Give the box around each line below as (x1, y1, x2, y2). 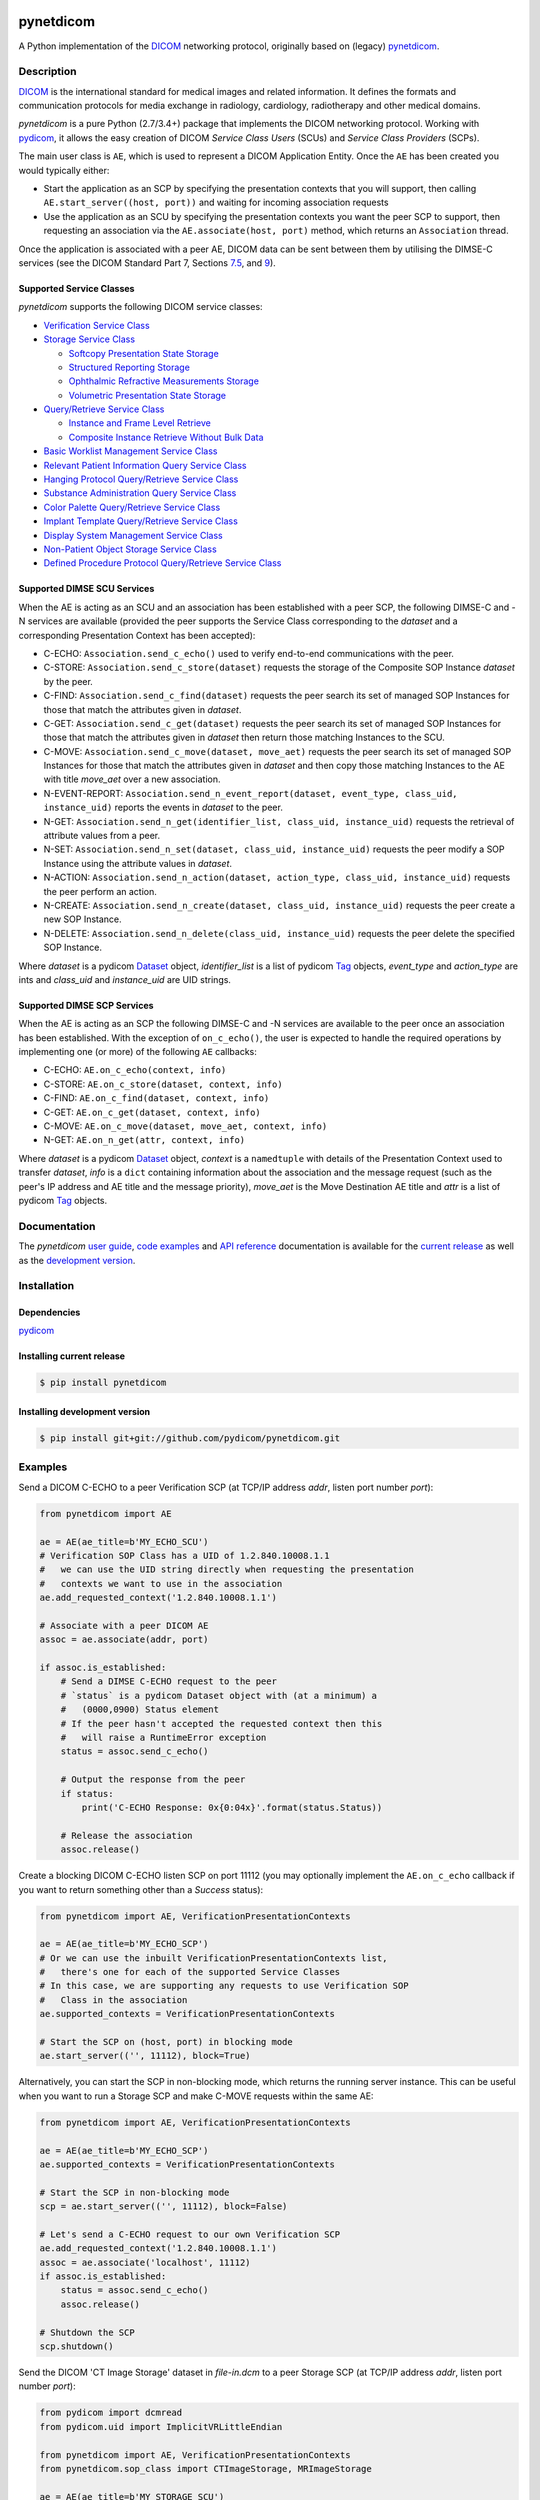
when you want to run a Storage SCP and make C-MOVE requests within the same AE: (18, 2090, 374, 2102)
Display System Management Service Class (43, 529, 224, 541)
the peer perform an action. (43, 885, 157, 897)
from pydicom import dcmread (39, 2407, 183, 2419)
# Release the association (60, 1830, 194, 1841)
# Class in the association (39, 1994, 188, 2005)
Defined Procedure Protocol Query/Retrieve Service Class (43, 557, 282, 569)
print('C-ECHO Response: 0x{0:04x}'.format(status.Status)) (81, 1801, 383, 1813)
